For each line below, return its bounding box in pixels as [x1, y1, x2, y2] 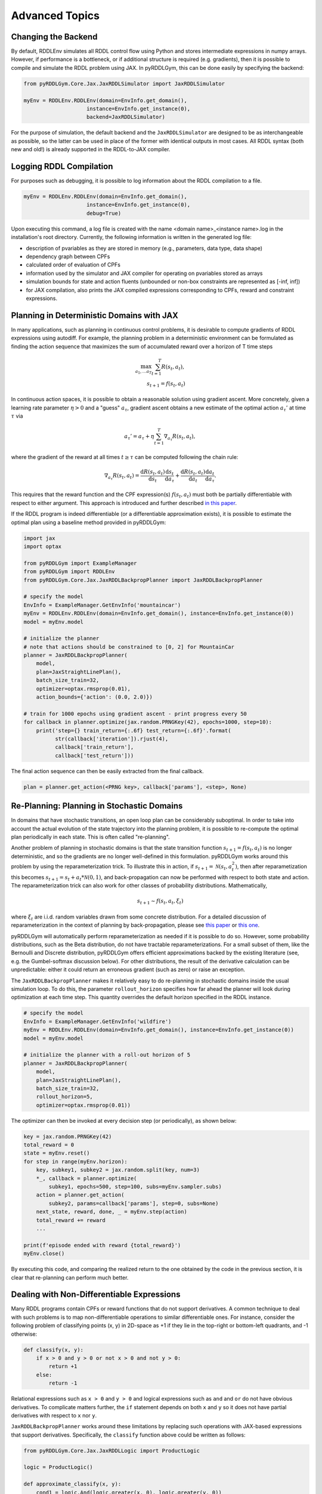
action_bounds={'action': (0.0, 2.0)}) [36, 694, 153, 700]
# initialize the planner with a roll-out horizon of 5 [23, 1052, 191, 1058]
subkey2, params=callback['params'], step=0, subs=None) [48, 1200, 219, 1207]
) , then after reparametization [234, 862, 307, 870]
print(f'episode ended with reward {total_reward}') [23, 1242, 181, 1248]
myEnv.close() [23, 1250, 65, 1257]
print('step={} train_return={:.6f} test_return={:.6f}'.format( [36, 727, 231, 734]
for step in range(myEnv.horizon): [23, 1158, 128, 1165]
